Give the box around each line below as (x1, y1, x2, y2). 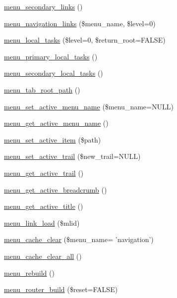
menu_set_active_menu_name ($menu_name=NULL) (4, 101, 174, 111)
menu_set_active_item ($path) (4, 134, 101, 145)
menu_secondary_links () (4, 1, 83, 11)
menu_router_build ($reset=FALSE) (4, 284, 118, 295)
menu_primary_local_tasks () (4, 51, 98, 61)
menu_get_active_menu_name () (4, 118, 109, 128)
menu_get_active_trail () (4, 167, 84, 178)
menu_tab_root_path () (4, 84, 80, 95)
